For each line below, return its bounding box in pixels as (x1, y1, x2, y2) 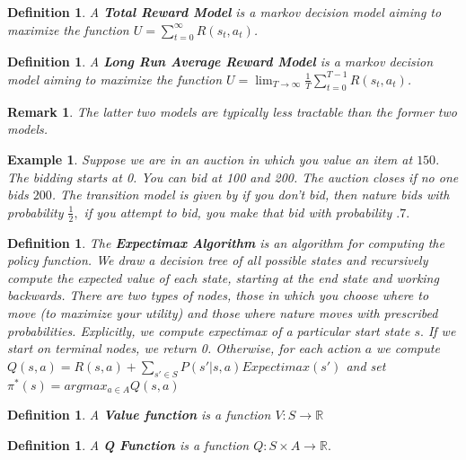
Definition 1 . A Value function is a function (7, 405, 271, 424)
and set (346, 356, 386, 375)
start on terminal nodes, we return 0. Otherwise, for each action (7, 339, 361, 358)
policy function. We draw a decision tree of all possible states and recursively (7, 251, 428, 270)
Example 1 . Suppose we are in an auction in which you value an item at (7, 149, 413, 168)
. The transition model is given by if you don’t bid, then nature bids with (51, 185, 450, 204)
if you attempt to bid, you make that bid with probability (84, 202, 392, 221)
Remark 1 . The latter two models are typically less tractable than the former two (7, 102, 457, 120)
